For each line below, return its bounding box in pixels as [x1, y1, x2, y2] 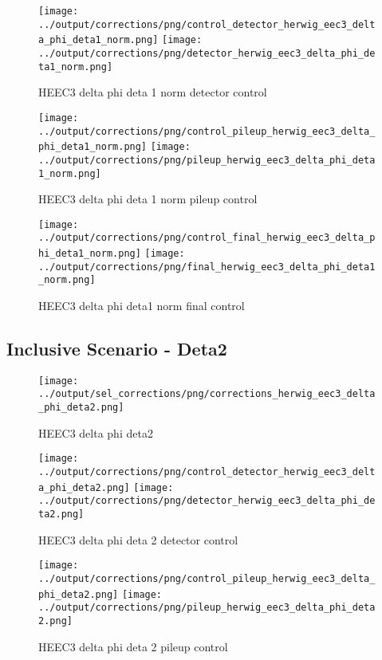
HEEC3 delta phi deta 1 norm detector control [38, 84, 267, 100]
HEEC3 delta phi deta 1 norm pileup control [38, 191, 258, 207]
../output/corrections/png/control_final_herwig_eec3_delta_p [38, 232, 376, 244]
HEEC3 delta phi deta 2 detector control [38, 531, 238, 548]
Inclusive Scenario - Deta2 [6, 336, 227, 361]
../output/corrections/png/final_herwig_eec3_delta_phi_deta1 [38, 261, 376, 273]
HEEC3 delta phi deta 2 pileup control [38, 638, 228, 654]
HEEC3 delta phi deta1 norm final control [38, 297, 245, 314]
